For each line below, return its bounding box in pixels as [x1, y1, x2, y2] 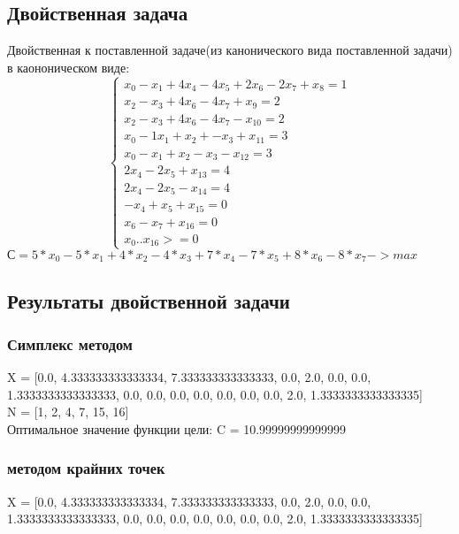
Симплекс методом [7, 332, 134, 355]
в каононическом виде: [7, 57, 130, 76]
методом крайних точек [7, 457, 165, 479]
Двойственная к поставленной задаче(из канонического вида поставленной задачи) [7, 41, 453, 59]
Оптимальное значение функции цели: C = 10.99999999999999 [7, 419, 347, 438]
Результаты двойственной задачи [7, 286, 290, 314]
